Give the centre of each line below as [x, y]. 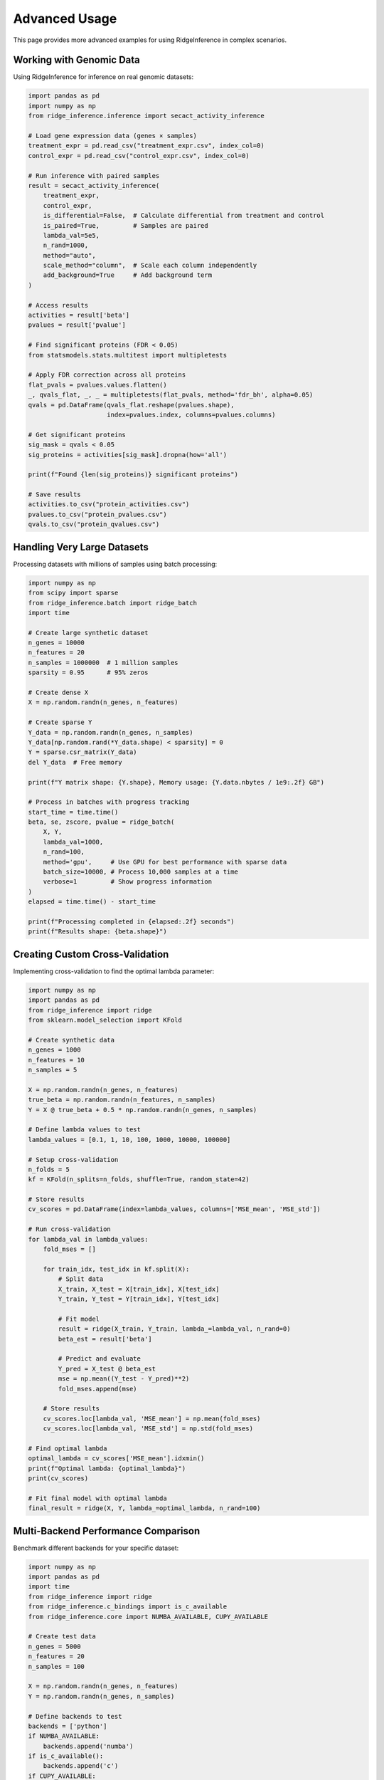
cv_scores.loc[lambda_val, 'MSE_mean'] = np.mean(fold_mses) [152, 1418]
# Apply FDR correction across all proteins [107, 375]
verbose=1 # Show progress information [128, 882]
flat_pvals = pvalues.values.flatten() [97, 385]
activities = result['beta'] [79, 315]
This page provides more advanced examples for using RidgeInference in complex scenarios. [150, 40]
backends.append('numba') [88, 1746]
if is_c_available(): [66, 1756]
